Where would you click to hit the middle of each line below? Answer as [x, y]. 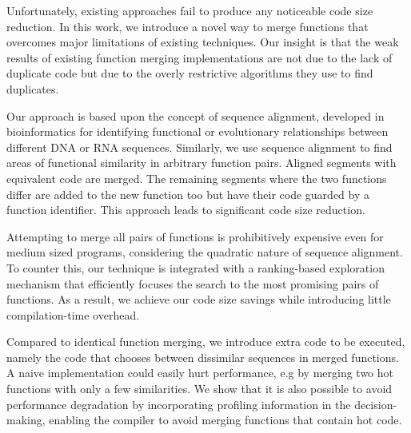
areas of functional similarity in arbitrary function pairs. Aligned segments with [202, 163]
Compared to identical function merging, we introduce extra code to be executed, [206, 342]
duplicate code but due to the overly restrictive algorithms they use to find [190, 73]
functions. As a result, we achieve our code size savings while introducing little [199, 299]
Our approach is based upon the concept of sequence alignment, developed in [196, 115]
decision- [376, 404]
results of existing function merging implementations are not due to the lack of [200, 57]
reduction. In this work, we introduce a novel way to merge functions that [188, 26]
